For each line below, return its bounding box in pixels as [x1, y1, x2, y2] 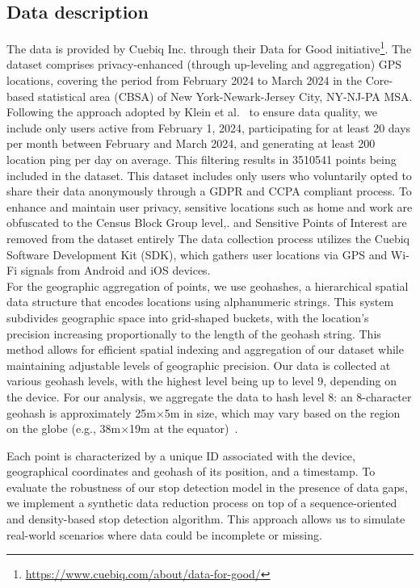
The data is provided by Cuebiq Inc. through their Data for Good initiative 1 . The [6, 38, 412, 57]
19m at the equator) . [129, 420, 238, 437]
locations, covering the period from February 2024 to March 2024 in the [6, 72, 362, 89]
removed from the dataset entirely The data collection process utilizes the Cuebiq [6, 229, 409, 246]
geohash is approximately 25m [6, 404, 156, 421]
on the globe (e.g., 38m [6, 420, 121, 437]
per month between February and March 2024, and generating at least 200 [6, 135, 376, 152]
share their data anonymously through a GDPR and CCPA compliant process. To [6, 183, 412, 199]
